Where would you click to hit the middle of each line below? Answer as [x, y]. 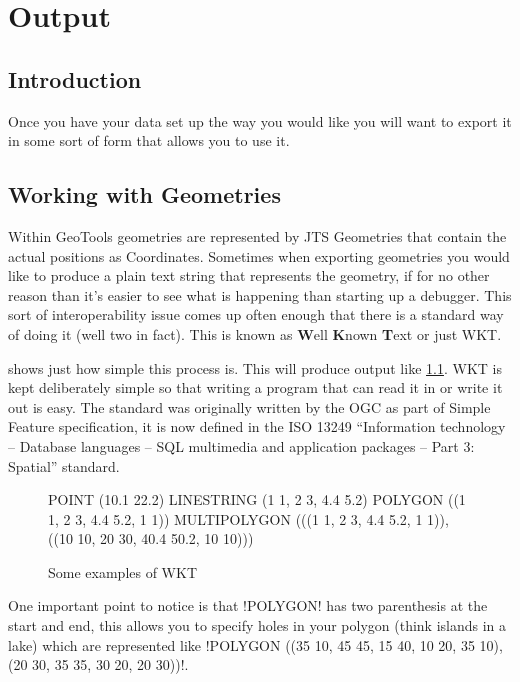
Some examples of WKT [123, 571]
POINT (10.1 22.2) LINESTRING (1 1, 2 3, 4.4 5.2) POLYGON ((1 [257, 499]
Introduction [75, 78]
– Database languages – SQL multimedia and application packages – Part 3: [241, 445]
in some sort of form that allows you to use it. [149, 140]
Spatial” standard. [64, 465]
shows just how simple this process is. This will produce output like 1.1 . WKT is [255, 367]
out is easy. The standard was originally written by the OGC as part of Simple [249, 406]
